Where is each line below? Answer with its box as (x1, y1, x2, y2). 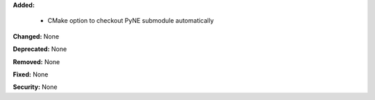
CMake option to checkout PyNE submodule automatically (47, 17, 215, 25)
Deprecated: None (12, 45, 67, 53)
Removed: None (12, 57, 60, 66)
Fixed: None (12, 70, 49, 79)
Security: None (12, 83, 58, 91)
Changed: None (12, 32, 59, 41)
